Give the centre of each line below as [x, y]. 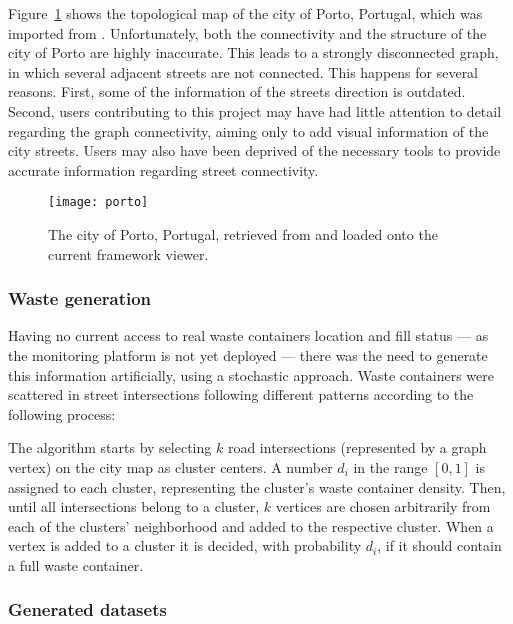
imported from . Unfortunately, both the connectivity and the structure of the [247, 32]
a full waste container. [76, 564]
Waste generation [80, 298]
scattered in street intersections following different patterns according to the [241, 394]
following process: [62, 413]
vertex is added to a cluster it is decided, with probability [185, 545]
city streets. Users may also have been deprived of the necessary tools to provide [254, 150]
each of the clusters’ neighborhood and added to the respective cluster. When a [251, 525]
